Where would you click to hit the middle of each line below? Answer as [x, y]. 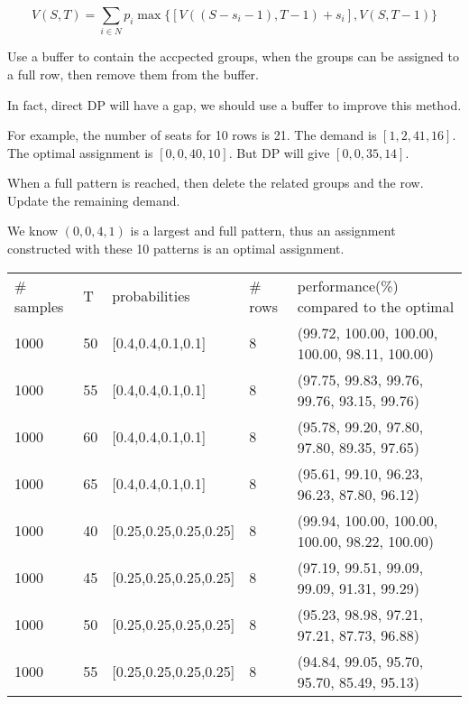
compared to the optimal [376, 306]
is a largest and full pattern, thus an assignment [263, 231]
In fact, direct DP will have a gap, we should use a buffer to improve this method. [234, 104]
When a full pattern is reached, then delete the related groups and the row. [216, 183]
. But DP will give [279, 152]
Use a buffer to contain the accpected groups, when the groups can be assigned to [233, 56]
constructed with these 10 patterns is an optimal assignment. [176, 249]
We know [32, 231]
